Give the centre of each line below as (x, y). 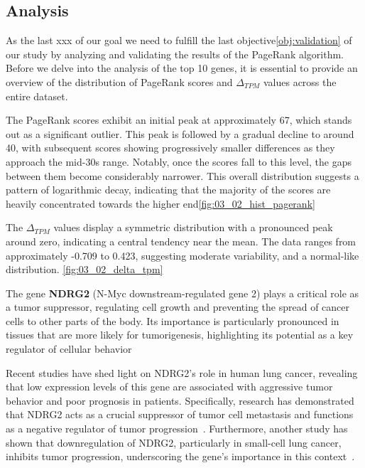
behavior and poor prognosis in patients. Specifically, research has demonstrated (180, 400)
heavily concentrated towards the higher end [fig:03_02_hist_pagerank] (160, 203)
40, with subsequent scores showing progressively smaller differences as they (170, 148)
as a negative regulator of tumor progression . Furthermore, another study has (177, 429)
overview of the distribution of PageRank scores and (119, 81)
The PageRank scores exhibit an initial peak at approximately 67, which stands (179, 120)
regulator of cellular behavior (69, 349)
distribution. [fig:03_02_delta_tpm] (85, 269)
